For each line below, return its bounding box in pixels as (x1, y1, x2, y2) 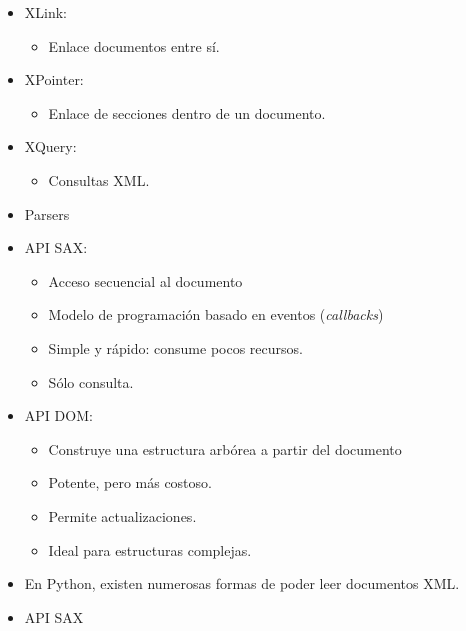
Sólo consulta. (48, 371, 134, 392)
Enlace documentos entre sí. (48, 35, 220, 56)
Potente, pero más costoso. (48, 472, 212, 493)
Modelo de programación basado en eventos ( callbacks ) (48, 304, 384, 325)
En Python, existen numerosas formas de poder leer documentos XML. (24, 573, 460, 594)
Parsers (24, 203, 70, 224)
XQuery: (24, 136, 77, 157)
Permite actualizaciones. (48, 505, 197, 526)
